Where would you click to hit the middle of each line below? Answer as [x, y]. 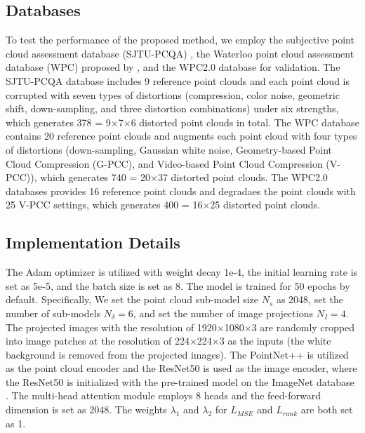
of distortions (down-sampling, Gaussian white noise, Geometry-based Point [169, 149]
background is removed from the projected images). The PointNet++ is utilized [177, 354]
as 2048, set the [310, 299]
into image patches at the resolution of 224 [98, 341]
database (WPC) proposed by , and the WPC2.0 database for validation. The [173, 67]
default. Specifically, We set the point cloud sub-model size [132, 299]
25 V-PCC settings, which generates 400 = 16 [104, 205]
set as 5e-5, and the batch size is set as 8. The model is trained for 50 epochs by [178, 285]
